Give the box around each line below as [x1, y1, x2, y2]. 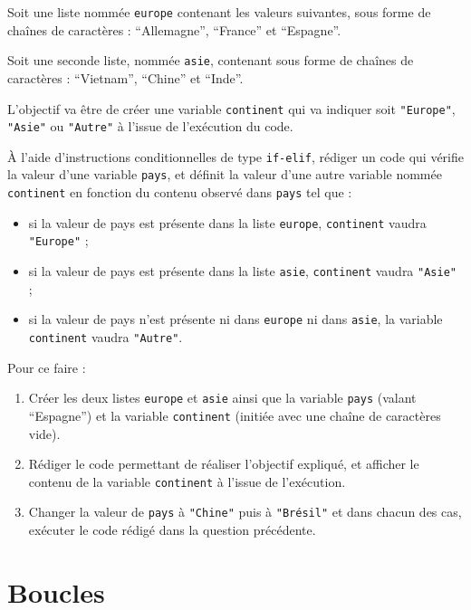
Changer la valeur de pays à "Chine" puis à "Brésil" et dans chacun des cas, [28, 502, 462, 521]
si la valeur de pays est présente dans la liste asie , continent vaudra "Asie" [28, 262, 457, 281]
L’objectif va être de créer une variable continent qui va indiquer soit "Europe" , [7, 99, 456, 118]
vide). [28, 424, 61, 443]
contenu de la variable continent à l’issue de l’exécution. [28, 472, 346, 491]
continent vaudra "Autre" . [28, 328, 183, 346]
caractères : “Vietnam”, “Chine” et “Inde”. [7, 68, 244, 87]
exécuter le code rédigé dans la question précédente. [28, 520, 316, 539]
